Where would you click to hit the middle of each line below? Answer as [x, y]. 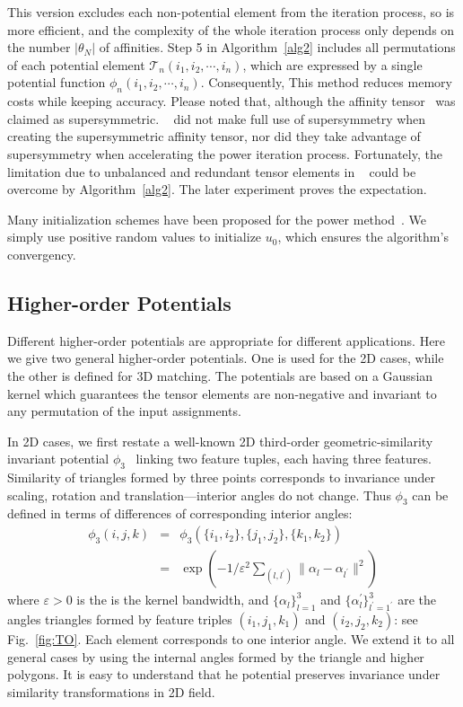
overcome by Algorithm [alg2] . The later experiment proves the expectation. [217, 189]
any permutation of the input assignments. [124, 411]
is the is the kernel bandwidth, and [173, 600]
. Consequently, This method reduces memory [326, 82]
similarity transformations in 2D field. [111, 691]
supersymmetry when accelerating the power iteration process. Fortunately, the [225, 153]
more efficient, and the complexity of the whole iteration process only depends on [231, 29]
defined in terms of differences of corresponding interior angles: [180, 513]
